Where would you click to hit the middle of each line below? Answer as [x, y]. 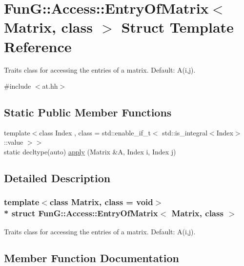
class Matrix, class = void [101, 202]
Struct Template [177, 27]
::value [14, 142]
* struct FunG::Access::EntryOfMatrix [81, 213]
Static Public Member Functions [88, 112]
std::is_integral [185, 132]
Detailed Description [57, 178]
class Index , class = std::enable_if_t [95, 132]
